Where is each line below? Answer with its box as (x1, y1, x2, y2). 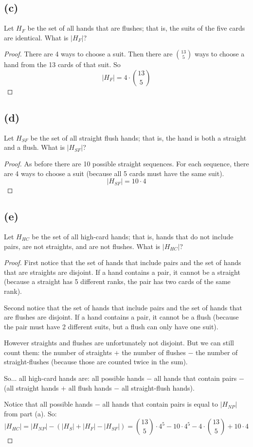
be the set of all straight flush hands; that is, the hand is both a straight (30, 132, 247, 143)
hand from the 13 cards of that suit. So (4, 59, 121, 70)
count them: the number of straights (4, 347, 112, 357)
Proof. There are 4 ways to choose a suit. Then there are (4, 49, 173, 59)
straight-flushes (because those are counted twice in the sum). (4, 357, 188, 367)
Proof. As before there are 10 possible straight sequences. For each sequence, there (4, 158, 249, 168)
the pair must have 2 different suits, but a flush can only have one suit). (4, 321, 218, 331)
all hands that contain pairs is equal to (102, 399, 218, 409)
